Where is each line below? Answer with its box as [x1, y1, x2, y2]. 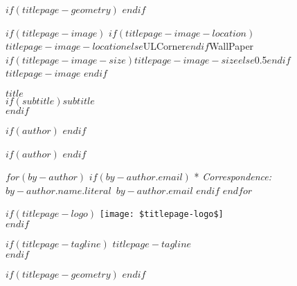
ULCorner [143, 39, 186, 53]
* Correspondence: [194, 169, 272, 184]
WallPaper [209, 39, 254, 53]
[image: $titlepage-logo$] [99, 209, 224, 220]
